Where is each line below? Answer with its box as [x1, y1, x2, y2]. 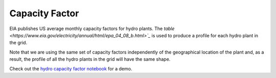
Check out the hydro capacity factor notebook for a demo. [9, 65, 132, 71]
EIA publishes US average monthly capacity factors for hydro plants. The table [9, 25, 175, 32]
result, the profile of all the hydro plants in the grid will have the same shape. [9, 56, 171, 62]
